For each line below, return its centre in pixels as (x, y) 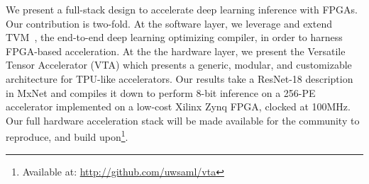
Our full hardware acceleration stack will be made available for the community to (183, 120)
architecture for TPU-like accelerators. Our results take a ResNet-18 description (180, 78)
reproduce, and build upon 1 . (67, 136)
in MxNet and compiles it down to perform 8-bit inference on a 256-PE (161, 92)
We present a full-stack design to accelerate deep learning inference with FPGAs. (182, 9)
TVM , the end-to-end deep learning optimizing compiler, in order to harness (174, 37)
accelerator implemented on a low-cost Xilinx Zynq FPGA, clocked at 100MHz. (178, 107)
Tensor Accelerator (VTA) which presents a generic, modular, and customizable (179, 65)
